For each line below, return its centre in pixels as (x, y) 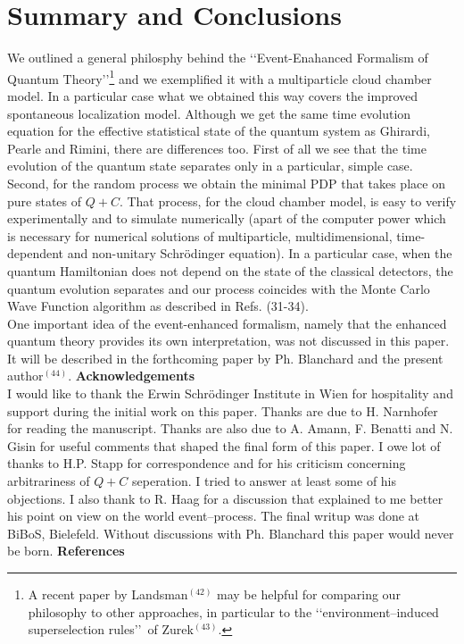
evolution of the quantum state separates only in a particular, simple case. (210, 166)
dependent (36, 253)
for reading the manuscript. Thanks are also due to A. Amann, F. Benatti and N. (230, 428)
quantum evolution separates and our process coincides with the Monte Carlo (219, 288)
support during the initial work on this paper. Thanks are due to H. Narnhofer (223, 410)
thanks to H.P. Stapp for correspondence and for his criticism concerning (207, 463)
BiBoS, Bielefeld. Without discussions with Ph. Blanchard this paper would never (231, 533)
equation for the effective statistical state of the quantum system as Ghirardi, (219, 131)
